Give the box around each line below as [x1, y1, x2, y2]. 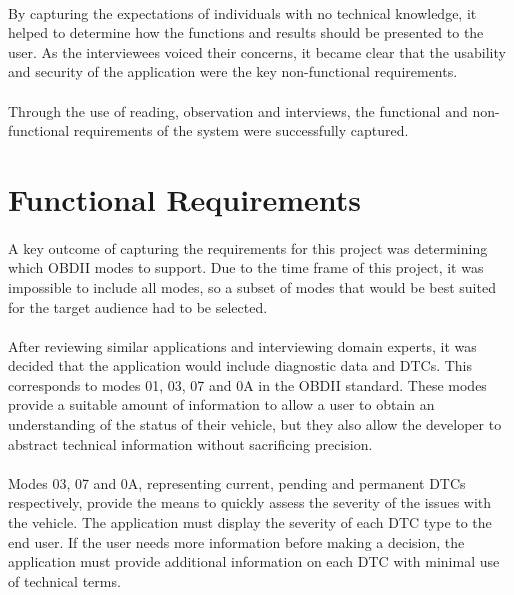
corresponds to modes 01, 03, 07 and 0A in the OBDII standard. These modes [8, 374, 487, 395]
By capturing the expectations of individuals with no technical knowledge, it [8, 2, 477, 23]
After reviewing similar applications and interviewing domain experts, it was [8, 335, 477, 356]
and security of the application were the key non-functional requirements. [8, 61, 458, 82]
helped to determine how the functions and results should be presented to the [8, 22, 484, 43]
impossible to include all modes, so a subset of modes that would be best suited [8, 276, 496, 297]
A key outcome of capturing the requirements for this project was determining [8, 237, 488, 258]
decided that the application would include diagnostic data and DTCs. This [8, 355, 473, 376]
